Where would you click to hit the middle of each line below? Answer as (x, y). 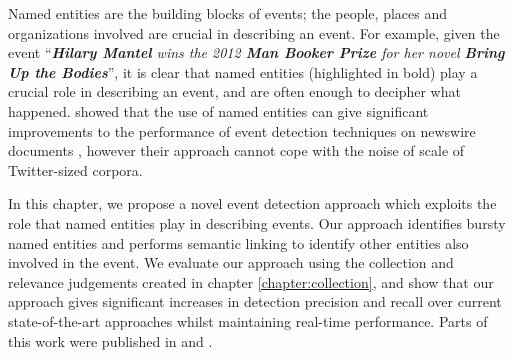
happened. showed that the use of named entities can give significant (218, 110)
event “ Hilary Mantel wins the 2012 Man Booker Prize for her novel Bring (256, 52)
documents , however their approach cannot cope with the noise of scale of (236, 150)
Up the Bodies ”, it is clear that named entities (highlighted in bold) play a (243, 71)
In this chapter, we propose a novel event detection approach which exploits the (252, 203)
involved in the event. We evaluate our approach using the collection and (231, 262)
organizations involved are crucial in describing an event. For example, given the (254, 32)
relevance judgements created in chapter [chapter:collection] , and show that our (251, 281)
